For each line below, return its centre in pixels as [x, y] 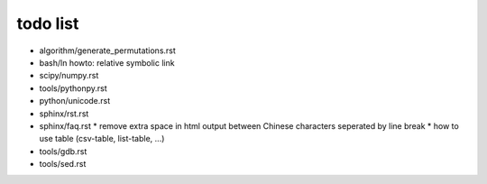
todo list [48, 23]
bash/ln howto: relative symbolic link [107, 62]
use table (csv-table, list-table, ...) [102, 139]
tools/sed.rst [63, 164]
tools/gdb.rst [63, 151]
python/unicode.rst [75, 101]
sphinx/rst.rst [64, 114]
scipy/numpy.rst [69, 76]
